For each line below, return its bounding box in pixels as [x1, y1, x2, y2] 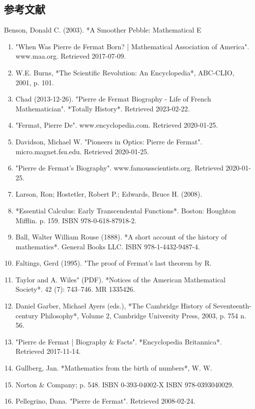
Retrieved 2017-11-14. [15, 346, 81, 356]
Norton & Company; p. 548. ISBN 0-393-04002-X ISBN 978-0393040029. [15, 379, 234, 389]
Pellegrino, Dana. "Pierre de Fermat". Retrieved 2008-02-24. [15, 396, 196, 406]
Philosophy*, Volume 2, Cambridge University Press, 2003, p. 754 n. [40, 310, 246, 320]
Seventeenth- [213, 301, 252, 311]
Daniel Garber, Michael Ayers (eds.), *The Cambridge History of [15, 301, 211, 311]
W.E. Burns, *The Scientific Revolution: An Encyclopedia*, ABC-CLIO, [15, 67, 234, 77]
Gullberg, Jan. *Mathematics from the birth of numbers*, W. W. [15, 363, 212, 373]
